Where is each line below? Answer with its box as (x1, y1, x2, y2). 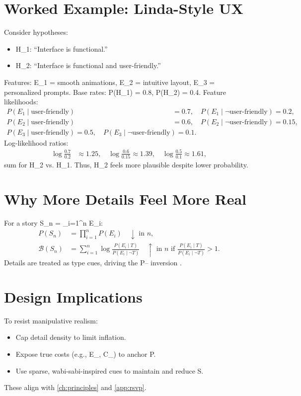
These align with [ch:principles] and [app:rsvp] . (4, 382, 147, 393)
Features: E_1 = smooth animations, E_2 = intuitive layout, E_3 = (4, 77, 215, 87)
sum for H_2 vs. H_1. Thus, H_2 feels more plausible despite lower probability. (4, 159, 248, 170)
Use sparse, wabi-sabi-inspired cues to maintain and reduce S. (15, 365, 204, 376)
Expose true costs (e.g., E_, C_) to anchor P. (15, 349, 156, 359)
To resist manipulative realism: (4, 315, 98, 325)
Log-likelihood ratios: (4, 137, 69, 148)
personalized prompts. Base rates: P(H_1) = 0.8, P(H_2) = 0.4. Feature (4, 86, 226, 97)
